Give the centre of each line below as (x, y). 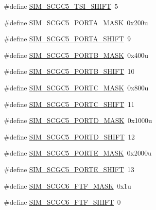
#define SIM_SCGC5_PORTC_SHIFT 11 (69, 104)
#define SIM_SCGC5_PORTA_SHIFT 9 (67, 39)
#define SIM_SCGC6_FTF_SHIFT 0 (62, 202)
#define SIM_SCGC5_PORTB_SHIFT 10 (69, 71)
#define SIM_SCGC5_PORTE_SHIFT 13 (69, 169)
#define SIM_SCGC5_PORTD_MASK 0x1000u (78, 120)
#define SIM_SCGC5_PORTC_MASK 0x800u (76, 87)
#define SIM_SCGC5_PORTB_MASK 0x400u (76, 55)
